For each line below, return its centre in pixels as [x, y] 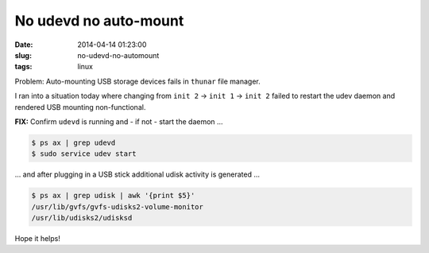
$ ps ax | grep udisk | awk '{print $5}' [113, 196]
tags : [23, 67]
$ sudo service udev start [84, 154]
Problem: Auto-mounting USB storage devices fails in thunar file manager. [138, 81]
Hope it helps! [38, 238]
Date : [24, 45]
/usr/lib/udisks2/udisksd [82, 218]
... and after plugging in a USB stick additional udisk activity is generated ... [137, 174]
